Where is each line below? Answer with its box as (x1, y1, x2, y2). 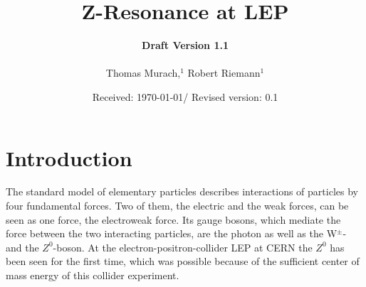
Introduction (6, 143, 132, 172)
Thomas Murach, (105, 65, 181, 80)
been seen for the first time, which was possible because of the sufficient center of (6, 254, 360, 269)
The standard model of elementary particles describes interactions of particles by (6, 184, 358, 199)
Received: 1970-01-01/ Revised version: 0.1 (92, 89, 278, 104)
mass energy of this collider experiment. (6, 268, 179, 282)
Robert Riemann (187, 65, 261, 80)
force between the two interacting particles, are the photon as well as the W (6, 226, 338, 241)
